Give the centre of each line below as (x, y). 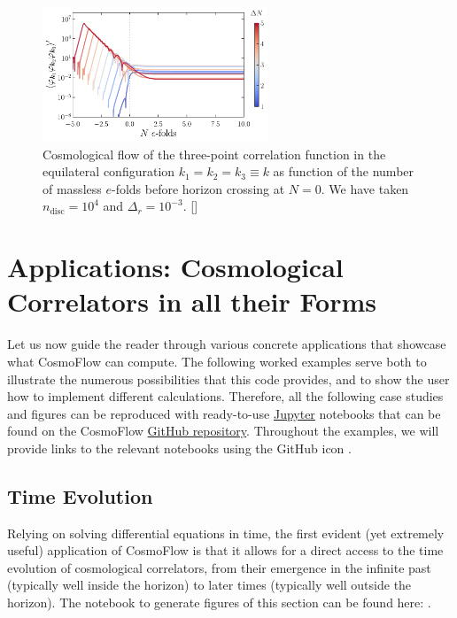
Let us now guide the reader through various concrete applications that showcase (227, 344)
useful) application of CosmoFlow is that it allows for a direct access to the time (225, 550)
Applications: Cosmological (175, 267)
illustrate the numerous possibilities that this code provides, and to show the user (228, 379)
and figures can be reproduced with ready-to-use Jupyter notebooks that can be (224, 413)
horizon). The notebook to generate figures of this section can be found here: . (219, 603)
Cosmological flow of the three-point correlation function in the (214, 154)
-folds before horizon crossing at (198, 188)
